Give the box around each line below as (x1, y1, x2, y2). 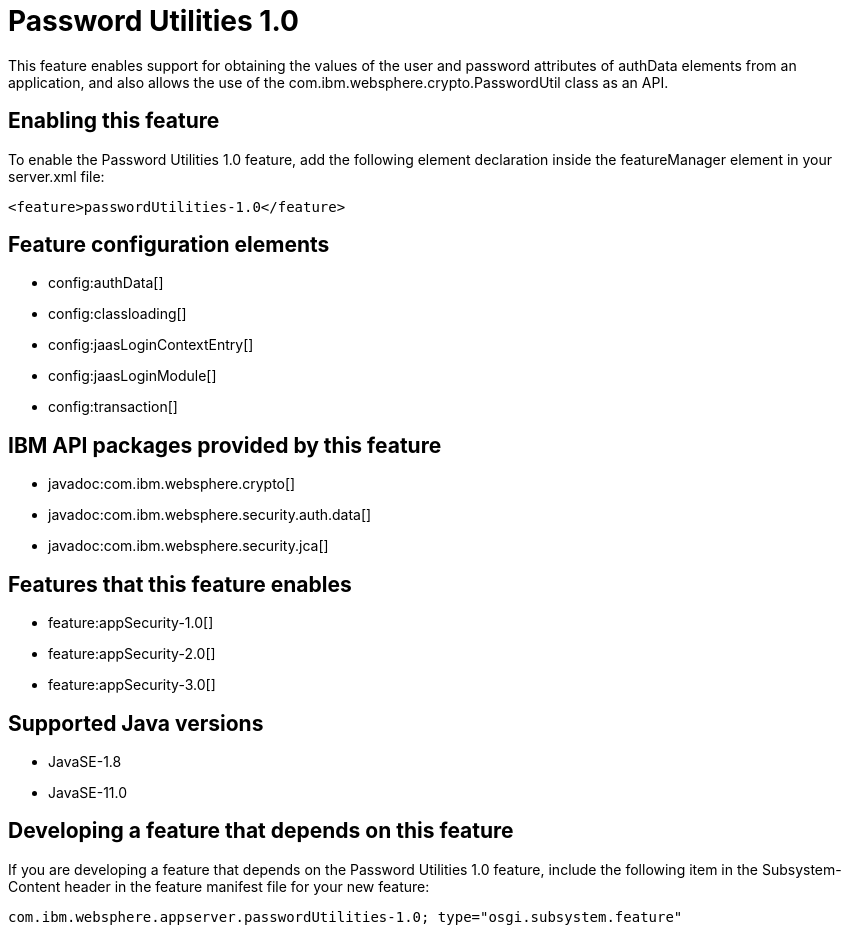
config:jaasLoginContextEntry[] (48, 336, 254, 354)
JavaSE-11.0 (48, 783, 128, 801)
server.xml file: (8, 167, 105, 185)
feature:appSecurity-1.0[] (48, 614, 214, 632)
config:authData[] (48, 274, 164, 292)
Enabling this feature (8, 108, 220, 134)
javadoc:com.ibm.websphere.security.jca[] (48, 537, 329, 555)
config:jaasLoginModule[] (48, 367, 217, 385)
